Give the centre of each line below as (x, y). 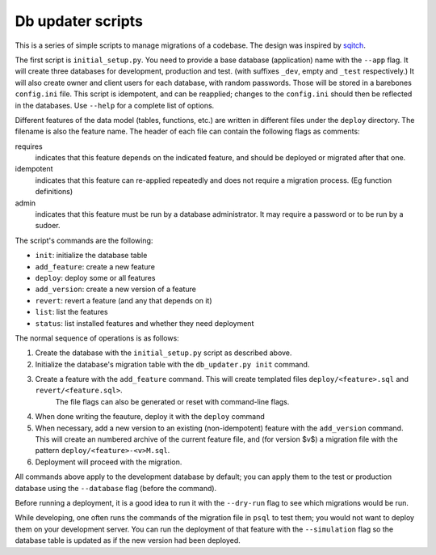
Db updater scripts (79, 21)
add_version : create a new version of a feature (116, 289)
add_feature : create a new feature (95, 266)
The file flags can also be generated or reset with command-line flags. (172, 401)
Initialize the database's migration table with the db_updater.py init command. (172, 364)
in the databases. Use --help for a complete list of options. (115, 105)
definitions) (54, 192)
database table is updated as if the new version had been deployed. (128, 540)
